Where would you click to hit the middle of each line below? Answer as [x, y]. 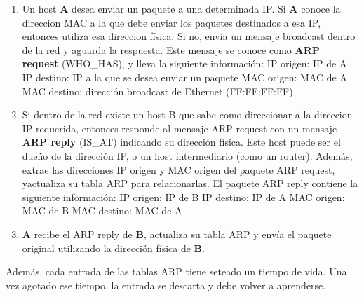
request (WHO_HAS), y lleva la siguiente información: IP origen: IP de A [184, 63]
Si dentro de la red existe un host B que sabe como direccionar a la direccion [187, 115]
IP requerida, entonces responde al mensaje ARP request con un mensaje [180, 128]
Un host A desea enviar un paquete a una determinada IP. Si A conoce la [181, 8]
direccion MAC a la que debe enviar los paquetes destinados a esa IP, [171, 22]
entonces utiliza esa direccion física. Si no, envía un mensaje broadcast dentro [189, 36]
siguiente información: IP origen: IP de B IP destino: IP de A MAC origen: [183, 196]
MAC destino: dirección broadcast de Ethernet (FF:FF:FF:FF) [157, 91]
